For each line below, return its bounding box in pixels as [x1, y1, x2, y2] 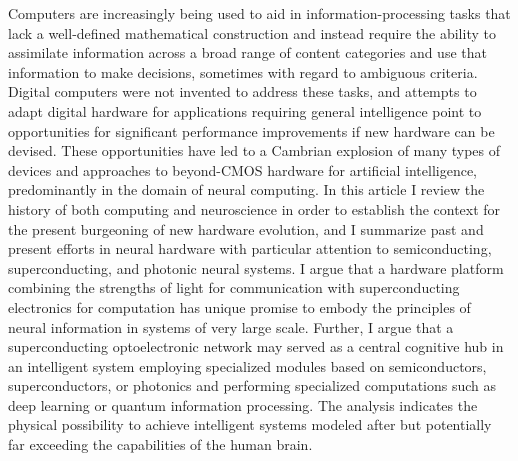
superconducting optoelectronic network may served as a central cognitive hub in [8, 336, 504, 357]
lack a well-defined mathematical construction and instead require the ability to [8, 22, 496, 43]
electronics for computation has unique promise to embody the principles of [8, 296, 471, 317]
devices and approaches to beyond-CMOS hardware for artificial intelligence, [8, 159, 477, 180]
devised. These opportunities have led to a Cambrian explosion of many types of [8, 140, 501, 161]
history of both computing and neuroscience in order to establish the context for [8, 198, 501, 219]
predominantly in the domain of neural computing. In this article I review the [8, 179, 485, 200]
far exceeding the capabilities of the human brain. [8, 434, 313, 455]
